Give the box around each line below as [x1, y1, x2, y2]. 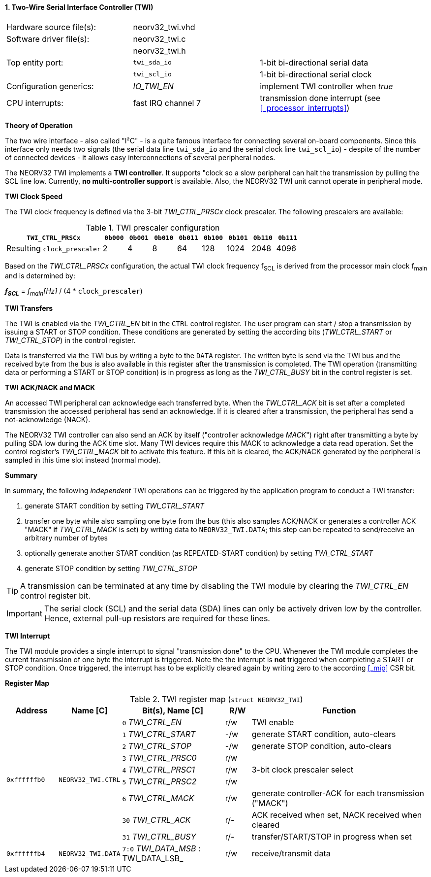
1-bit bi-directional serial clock [260, 69, 372, 79]
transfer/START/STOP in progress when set [251, 832, 412, 842]
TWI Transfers [5, 304, 53, 313]
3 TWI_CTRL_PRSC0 [122, 753, 197, 763]
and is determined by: [5, 271, 75, 280]
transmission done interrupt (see [260, 93, 381, 103]
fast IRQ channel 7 [133, 98, 201, 108]
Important [6, 608, 42, 619]
